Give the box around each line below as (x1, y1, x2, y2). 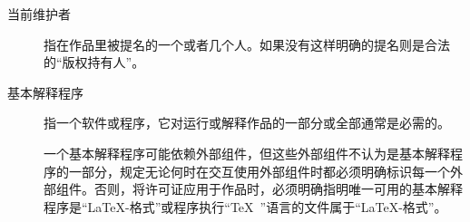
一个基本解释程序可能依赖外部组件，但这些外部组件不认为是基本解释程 (44, 143, 463, 162)
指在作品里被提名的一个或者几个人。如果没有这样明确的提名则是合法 (44, 34, 450, 53)
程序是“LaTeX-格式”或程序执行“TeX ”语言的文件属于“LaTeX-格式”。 (44, 197, 447, 216)
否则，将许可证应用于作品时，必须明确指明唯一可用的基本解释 (93, 179, 463, 198)
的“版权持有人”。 (44, 53, 145, 72)
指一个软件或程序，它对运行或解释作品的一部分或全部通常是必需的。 (44, 113, 450, 132)
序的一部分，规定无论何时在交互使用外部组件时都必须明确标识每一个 (44, 161, 450, 180)
